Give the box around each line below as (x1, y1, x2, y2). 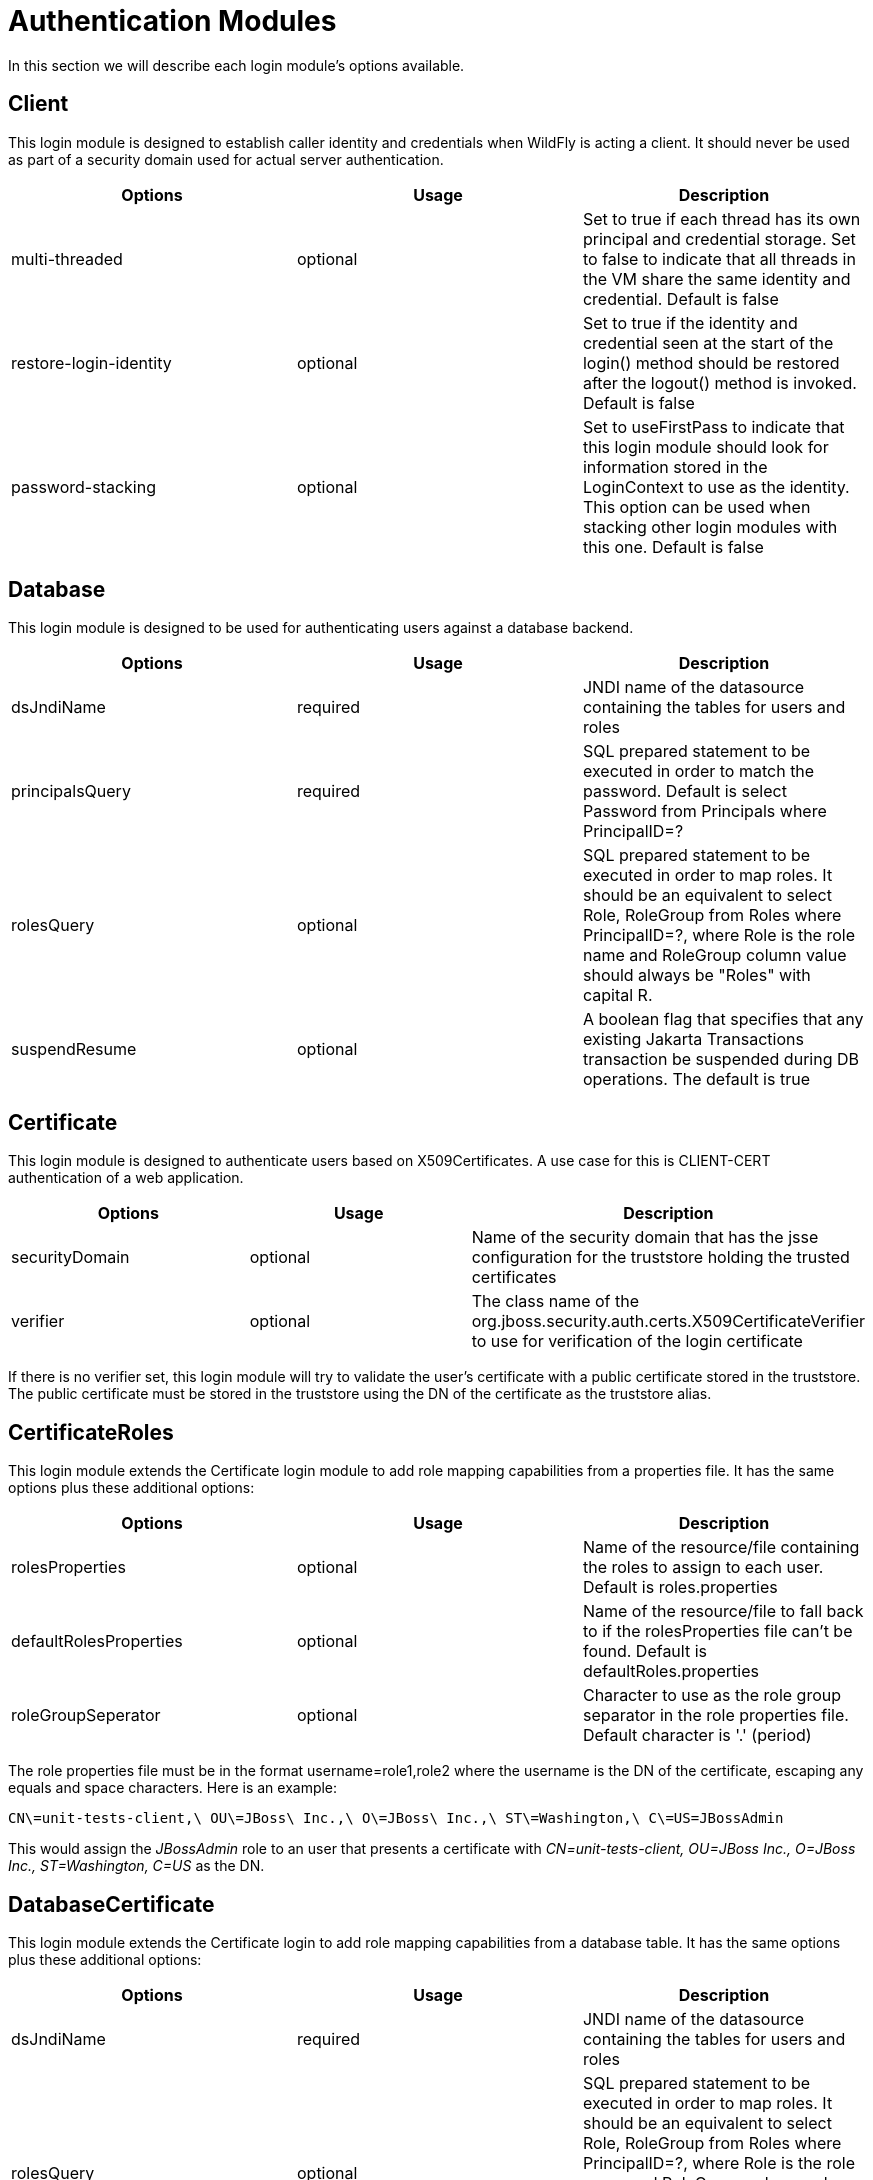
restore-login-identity (11, 352, 172, 373)
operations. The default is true (582, 1069, 810, 1090)
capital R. (582, 985, 653, 1006)
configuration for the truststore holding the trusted (471, 1247, 850, 1268)
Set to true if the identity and (582, 312, 798, 333)
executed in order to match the (582, 761, 815, 782)
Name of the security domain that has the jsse (471, 1227, 819, 1248)
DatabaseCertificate (8, 1891, 215, 1917)
